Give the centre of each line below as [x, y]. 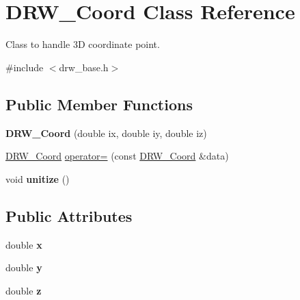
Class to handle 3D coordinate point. [83, 44]
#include [25, 67]
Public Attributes [69, 215]
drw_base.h [84, 67]
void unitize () [38, 178]
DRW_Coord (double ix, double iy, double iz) [106, 133]
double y [24, 267]
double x [24, 244]
